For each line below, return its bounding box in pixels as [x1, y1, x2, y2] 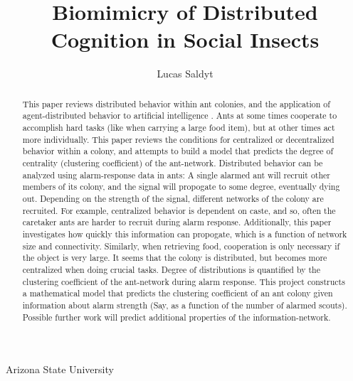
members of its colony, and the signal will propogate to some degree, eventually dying [22, 181, 340, 193]
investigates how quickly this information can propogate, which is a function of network [22, 227, 347, 240]
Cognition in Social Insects [51, 25, 320, 54]
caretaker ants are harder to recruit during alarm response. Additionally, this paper [22, 216, 332, 228]
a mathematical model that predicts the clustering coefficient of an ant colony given [22, 287, 333, 299]
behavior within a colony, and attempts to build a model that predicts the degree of [22, 145, 334, 157]
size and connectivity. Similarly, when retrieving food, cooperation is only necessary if [22, 240, 340, 252]
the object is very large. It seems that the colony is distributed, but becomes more [22, 252, 327, 264]
